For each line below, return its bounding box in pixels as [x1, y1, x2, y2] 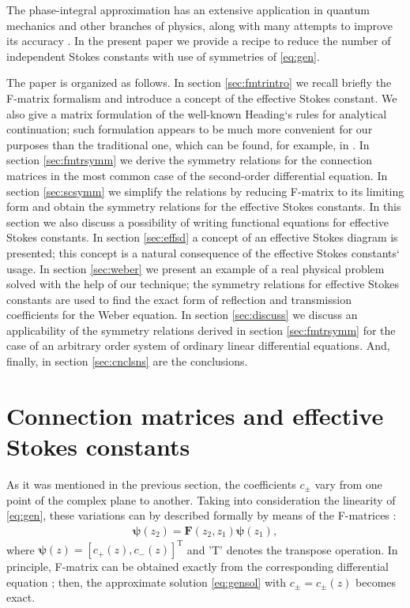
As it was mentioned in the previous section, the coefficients [6, 475, 296, 492]
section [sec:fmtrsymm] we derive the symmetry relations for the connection [6, 152, 372, 168]
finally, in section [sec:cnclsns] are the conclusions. [6, 353, 248, 370]
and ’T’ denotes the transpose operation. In [186, 541, 398, 557]
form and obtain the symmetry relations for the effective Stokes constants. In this [6, 198, 401, 215]
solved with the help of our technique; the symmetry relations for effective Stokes [6, 276, 400, 292]
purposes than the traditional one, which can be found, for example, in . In [6, 136, 370, 152]
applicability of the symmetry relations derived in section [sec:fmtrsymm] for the [6, 321, 396, 338]
